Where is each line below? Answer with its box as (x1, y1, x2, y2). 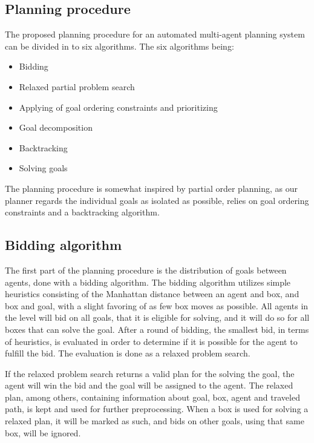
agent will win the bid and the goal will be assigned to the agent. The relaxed (5, 379, 293, 392)
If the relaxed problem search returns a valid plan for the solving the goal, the (5, 367, 295, 379)
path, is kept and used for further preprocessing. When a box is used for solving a (5, 402, 309, 415)
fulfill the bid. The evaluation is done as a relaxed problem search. (5, 347, 250, 359)
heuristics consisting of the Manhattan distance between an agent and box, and (5, 287, 299, 300)
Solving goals (19, 162, 68, 174)
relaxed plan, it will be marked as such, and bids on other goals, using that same (5, 415, 304, 427)
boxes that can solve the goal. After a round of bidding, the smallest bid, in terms (5, 323, 309, 335)
